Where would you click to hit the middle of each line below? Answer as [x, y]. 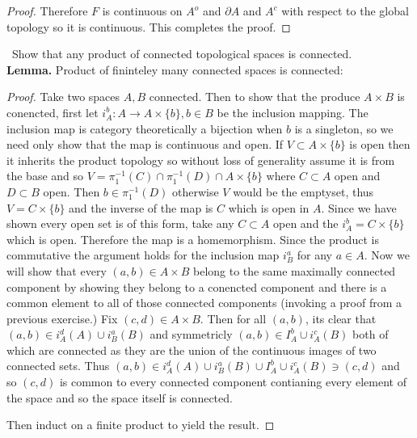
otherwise [195, 191]
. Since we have [359, 207]
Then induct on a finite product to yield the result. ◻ [141, 425]
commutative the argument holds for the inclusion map [143, 255]
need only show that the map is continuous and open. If [145, 144]
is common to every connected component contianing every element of [233, 382]
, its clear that [341, 318]
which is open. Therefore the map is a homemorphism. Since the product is [193, 239]
